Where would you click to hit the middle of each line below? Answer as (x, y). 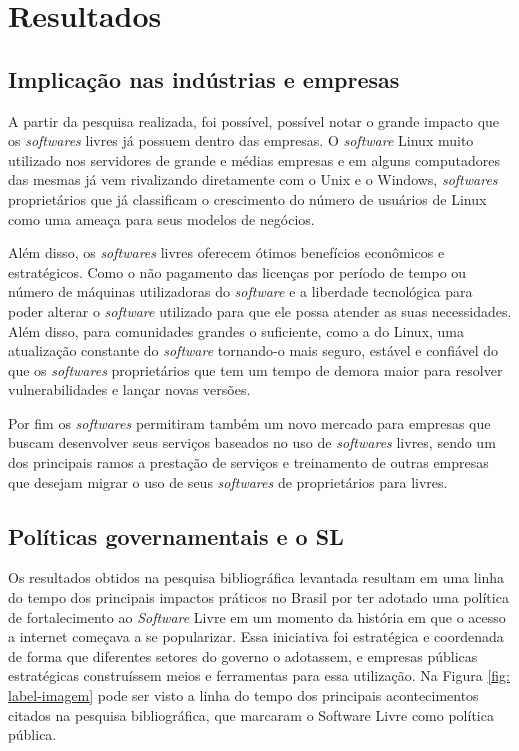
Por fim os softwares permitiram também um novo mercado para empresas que (249, 422)
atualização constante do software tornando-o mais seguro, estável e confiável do (253, 350)
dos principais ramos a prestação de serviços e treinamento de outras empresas (248, 462)
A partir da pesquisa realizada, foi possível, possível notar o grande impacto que (254, 120)
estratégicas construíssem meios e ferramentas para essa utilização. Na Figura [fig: (259, 675)
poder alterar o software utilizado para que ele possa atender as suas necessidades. (260, 310)
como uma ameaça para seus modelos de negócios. (161, 218)
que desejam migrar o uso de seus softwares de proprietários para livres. (228, 481)
